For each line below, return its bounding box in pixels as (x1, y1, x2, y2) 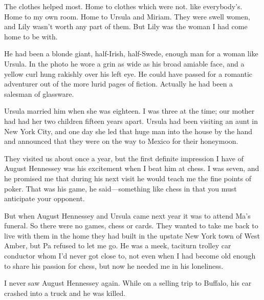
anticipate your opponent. (4, 193, 85, 204)
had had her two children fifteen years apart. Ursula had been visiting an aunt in (4, 115, 258, 126)
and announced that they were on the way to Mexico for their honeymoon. (4, 136, 238, 146)
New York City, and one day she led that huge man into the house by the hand (4, 125, 253, 136)
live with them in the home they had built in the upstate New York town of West (4, 230, 260, 241)
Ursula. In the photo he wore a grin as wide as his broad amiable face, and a (4, 58, 245, 69)
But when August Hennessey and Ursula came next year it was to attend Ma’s (4, 210, 251, 221)
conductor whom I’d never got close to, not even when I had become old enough (4, 250, 256, 261)
